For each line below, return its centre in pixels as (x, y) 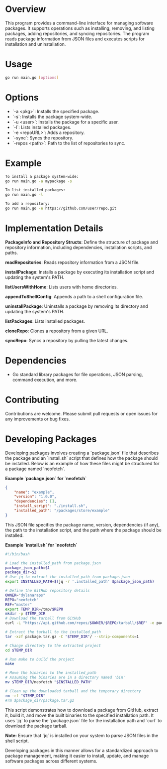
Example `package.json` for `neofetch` (46, 478)
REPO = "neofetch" (22, 600)
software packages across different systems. (51, 761)
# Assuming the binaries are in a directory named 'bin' (65, 678)
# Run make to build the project (40, 659)
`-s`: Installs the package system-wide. (52, 117)
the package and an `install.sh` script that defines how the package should (82, 458)
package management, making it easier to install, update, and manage (77, 756)
